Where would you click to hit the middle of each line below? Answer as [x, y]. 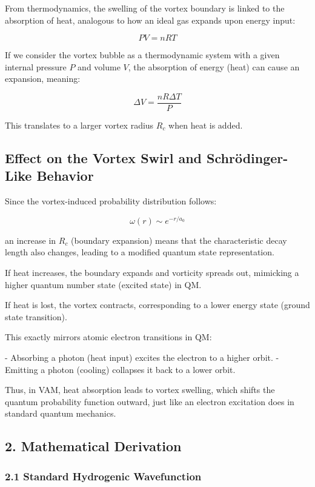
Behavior [65, 176]
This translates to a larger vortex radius [79, 125]
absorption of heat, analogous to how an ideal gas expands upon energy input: [150, 20]
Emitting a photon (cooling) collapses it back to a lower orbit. [120, 369]
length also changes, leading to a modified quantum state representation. [140, 252]
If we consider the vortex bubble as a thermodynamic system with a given [142, 55]
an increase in [31, 240]
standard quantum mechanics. [61, 413]
